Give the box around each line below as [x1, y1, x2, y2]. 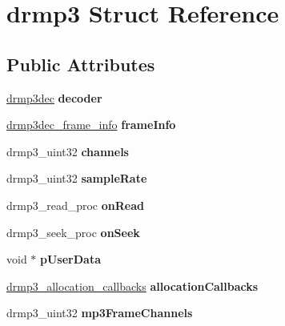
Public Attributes [6, 51, 155, 76]
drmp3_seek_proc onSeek [6, 223, 140, 240]
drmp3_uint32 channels [6, 143, 129, 159]
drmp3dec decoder [6, 89, 102, 106]
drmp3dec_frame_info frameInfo [6, 116, 176, 133]
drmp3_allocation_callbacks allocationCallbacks [6, 277, 259, 294]
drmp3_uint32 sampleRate [6, 170, 147, 187]
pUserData [40, 251, 101, 268]
